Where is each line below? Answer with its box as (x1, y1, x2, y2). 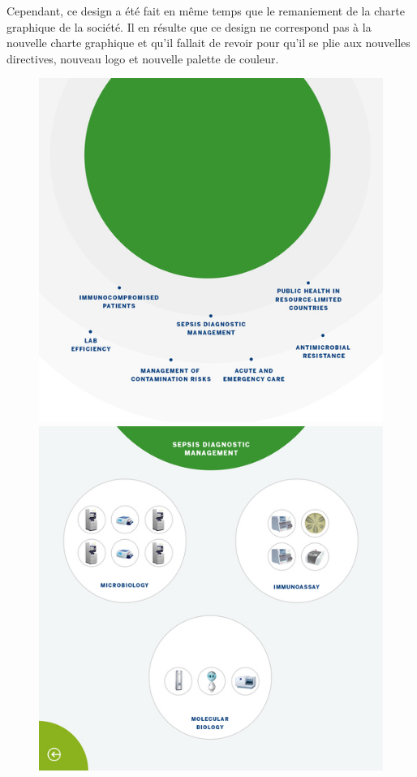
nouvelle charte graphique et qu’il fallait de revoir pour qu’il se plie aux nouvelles (6, 34, 411, 51)
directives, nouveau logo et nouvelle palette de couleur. (6, 50, 279, 67)
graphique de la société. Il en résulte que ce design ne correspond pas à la (6, 18, 372, 35)
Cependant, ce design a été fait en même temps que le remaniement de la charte (6, 2, 405, 19)
